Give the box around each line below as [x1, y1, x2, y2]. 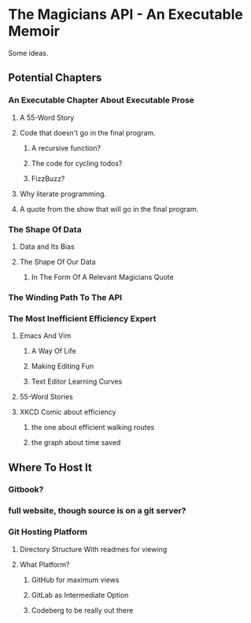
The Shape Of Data [8, 224, 82, 235]
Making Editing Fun [31, 362, 94, 371]
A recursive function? [31, 143, 101, 153]
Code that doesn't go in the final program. [19, 128, 156, 137]
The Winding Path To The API [8, 291, 123, 302]
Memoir [8, 22, 61, 40]
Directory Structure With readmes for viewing [19, 544, 168, 554]
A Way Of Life [31, 347, 76, 356]
